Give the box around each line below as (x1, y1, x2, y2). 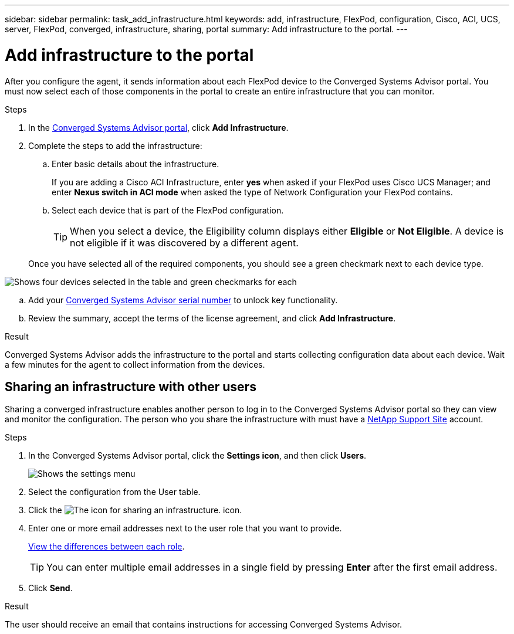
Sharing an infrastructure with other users (5, 379, 256, 394)
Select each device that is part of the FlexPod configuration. (52, 205, 284, 215)
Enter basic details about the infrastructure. (52, 158, 219, 169)
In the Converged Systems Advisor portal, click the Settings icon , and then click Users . (28, 450, 367, 461)
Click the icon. (28, 505, 242, 516)
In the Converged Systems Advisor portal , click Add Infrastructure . (28, 122, 289, 133)
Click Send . (28, 583, 73, 594)
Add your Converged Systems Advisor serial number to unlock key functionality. (28, 294, 338, 305)
